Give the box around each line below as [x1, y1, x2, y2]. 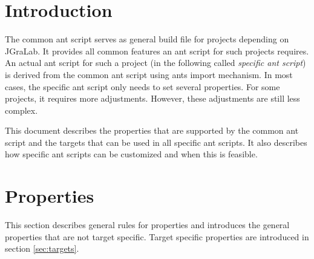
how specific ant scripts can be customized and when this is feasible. [5, 148, 258, 160]
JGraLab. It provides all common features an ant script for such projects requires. [5, 44, 309, 57]
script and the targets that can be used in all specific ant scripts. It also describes [5, 136, 307, 148]
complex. [5, 103, 38, 116]
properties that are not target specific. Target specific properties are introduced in [5, 230, 309, 243]
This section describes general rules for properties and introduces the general [5, 218, 290, 231]
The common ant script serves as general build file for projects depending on [5, 33, 289, 45]
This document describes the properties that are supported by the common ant [5, 124, 299, 137]
